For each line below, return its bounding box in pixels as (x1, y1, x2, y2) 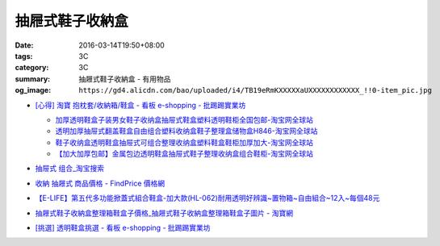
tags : (15, 51, 33, 60)
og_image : (15, 85, 52, 95)
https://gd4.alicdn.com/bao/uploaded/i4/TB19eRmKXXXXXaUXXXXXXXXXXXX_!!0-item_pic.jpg (78, 85, 432, 95)
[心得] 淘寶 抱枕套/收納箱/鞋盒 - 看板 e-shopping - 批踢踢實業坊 (35, 100, 246, 110)
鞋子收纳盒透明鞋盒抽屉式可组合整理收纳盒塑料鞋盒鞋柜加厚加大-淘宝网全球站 (55, 137, 314, 147)
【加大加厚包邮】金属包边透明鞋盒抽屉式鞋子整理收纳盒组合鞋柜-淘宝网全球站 (55, 149, 314, 159)
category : (15, 63, 49, 73)
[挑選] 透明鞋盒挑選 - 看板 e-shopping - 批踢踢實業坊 (35, 223, 211, 233)
